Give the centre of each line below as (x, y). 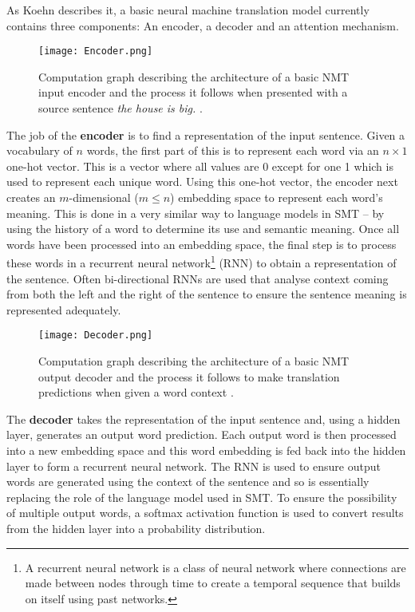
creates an (31, 197)
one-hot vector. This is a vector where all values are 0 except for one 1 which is (200, 166)
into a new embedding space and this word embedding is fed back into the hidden (206, 450)
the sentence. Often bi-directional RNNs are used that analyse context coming (198, 278)
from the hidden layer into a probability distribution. (136, 528)
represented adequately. (64, 309)
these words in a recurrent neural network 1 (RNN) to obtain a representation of (202, 262)
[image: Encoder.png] (96, 51)
